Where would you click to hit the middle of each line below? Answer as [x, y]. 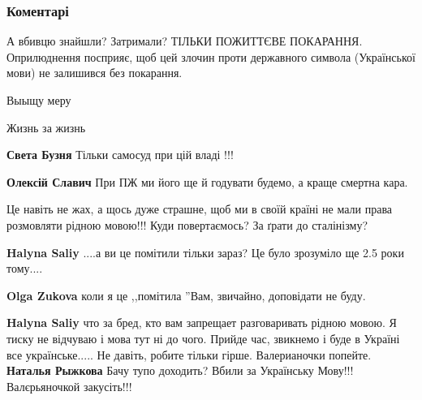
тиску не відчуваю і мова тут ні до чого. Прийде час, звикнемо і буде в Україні [203, 338]
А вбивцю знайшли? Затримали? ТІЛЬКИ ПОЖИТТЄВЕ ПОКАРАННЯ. [185, 41]
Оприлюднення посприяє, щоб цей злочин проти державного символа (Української [211, 56]
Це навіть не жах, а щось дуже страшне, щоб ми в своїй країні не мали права [200, 209]
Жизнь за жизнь [46, 127]
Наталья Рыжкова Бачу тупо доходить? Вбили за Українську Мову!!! [180, 370]
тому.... [25, 268]
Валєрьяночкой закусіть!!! [69, 386]
